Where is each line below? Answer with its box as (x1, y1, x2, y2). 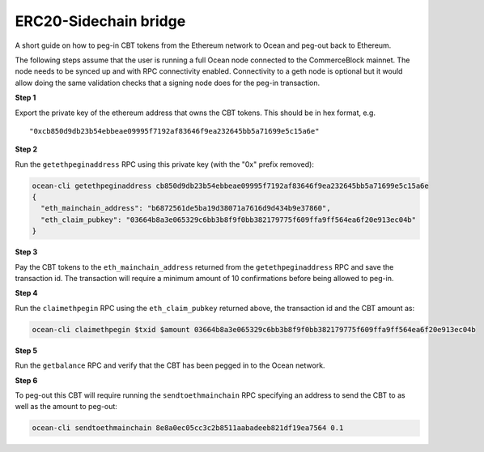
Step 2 (15, 144, 38, 154)
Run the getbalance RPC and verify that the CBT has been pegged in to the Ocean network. (15, 360, 325, 370)
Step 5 (15, 345, 38, 356)
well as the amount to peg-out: (15, 402, 117, 411)
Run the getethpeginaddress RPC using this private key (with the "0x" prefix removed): (15, 159, 315, 169)
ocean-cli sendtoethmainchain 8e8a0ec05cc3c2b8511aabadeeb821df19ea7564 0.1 (32, 424, 344, 433)
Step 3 (15, 247, 38, 257)
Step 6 (15, 375, 38, 385)
